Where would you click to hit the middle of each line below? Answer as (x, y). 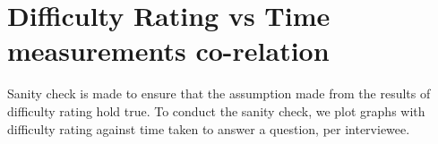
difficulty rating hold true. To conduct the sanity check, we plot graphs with (216, 110)
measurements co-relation (168, 51)
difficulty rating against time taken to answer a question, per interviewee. (209, 128)
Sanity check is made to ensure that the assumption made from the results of (219, 93)
